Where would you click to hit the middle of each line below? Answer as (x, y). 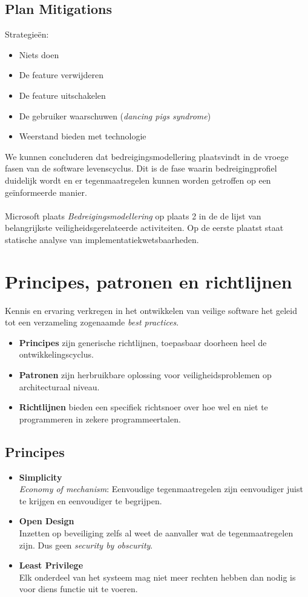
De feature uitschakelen (62, 95)
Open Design (47, 521)
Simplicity (41, 477)
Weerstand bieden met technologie (83, 136)
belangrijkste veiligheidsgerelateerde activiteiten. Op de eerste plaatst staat (144, 228)
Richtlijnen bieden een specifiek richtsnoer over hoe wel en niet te (143, 407)
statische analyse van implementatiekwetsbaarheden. (102, 239)
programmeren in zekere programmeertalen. (100, 419)
